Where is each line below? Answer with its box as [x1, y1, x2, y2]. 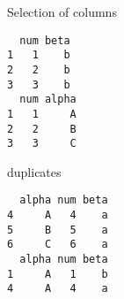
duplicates [7, 162, 62, 180]
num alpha [19, 93, 77, 106]
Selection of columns [7, 3, 117, 20]
